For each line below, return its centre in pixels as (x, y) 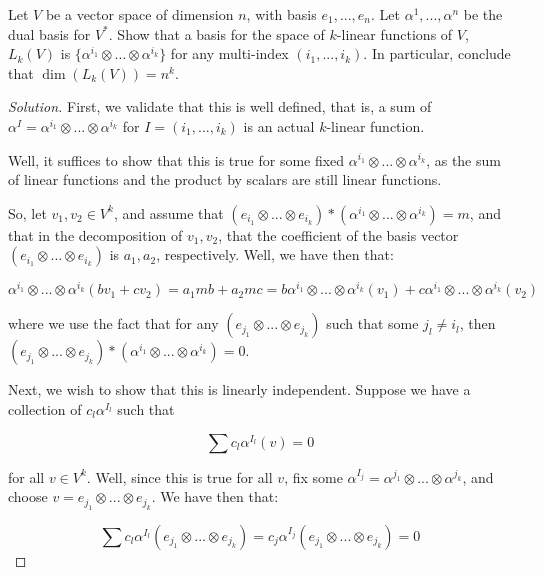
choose (28, 496)
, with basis (281, 14)
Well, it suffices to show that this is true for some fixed (176, 159)
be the (483, 14)
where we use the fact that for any (113, 323)
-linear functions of (394, 33)
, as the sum (463, 159)
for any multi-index (229, 53)
